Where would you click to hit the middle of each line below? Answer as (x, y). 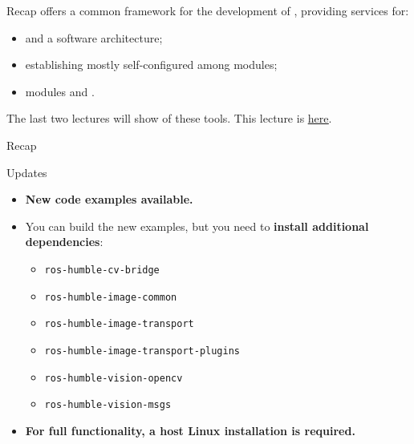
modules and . (60, 91)
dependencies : (64, 242)
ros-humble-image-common (111, 297)
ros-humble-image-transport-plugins (142, 351)
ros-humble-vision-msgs (108, 405)
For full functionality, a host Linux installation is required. (190, 430)
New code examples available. (109, 199)
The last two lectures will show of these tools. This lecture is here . (169, 118)
